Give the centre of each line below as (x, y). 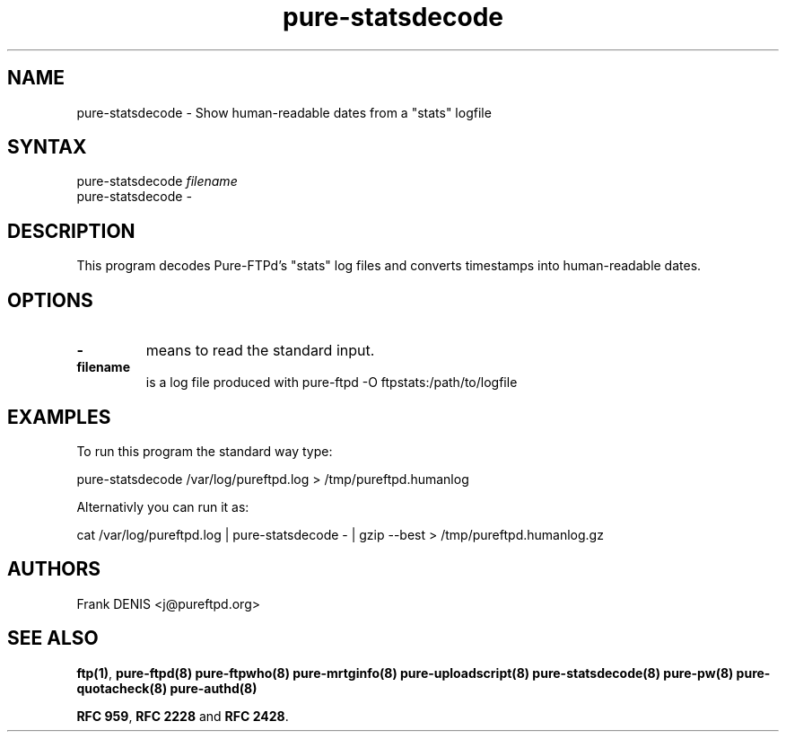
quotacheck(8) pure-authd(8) (167, 688)
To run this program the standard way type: (205, 451)
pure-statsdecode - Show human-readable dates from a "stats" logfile (284, 112)
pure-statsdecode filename (157, 181)
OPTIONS (50, 300)
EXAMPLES (59, 417)
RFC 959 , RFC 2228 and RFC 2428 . (183, 716)
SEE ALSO (53, 638)
